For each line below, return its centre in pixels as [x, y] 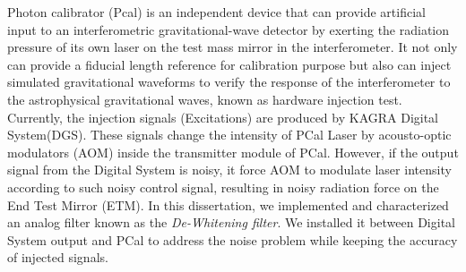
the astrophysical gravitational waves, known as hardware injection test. [205, 99]
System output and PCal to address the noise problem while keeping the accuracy [233, 239]
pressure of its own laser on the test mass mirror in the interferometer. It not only [233, 47]
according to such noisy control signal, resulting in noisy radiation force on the [223, 187]
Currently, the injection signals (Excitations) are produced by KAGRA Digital [223, 117]
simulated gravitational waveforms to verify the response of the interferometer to [229, 82]
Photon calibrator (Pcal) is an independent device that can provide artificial [216, 12]
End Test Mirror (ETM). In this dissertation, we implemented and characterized [228, 204]
